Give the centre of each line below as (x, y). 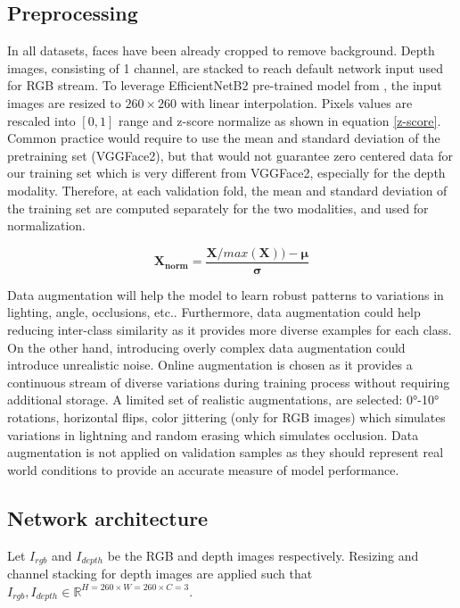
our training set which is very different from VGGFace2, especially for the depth (226, 173)
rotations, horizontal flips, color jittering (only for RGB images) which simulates (226, 416)
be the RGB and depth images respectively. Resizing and (263, 555)
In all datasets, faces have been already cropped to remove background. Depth (221, 50)
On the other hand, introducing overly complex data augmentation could (206, 347)
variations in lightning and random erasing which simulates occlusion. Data (213, 434)
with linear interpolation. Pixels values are (296, 102)
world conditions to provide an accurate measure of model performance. (203, 469)
